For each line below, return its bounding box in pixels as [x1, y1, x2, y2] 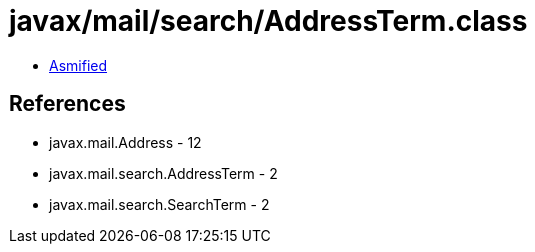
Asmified [49, 56, 108, 74]
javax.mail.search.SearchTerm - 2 [49, 195, 270, 213]
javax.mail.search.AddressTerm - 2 [49, 164, 278, 182]
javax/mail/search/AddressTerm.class [9, 4, 528, 38]
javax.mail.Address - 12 [49, 133, 202, 151]
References [9, 91, 126, 117]
